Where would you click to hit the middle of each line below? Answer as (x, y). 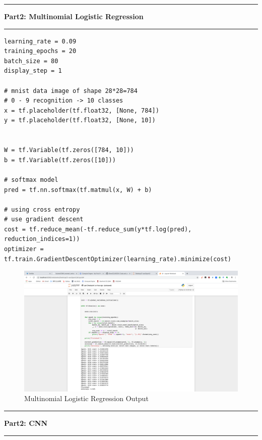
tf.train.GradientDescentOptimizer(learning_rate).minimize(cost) (118, 259)
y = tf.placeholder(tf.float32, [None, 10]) (80, 120)
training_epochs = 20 (40, 51)
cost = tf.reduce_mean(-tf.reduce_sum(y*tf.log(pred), (98, 229)
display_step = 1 (33, 71)
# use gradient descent (44, 219)
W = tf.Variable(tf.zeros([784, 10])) (69, 150)
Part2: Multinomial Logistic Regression (74, 16)
